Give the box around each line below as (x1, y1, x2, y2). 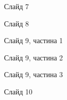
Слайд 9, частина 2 (4, 52, 63, 62)
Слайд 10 (4, 86, 32, 96)
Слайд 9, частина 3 (4, 69, 63, 80)
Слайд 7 (4, 1, 29, 11)
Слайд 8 (4, 18, 29, 28)
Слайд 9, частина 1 (4, 35, 63, 46)
